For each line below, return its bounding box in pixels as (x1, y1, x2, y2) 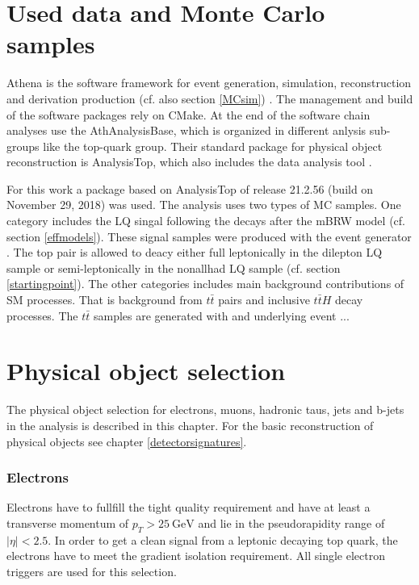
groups (6, 137, 40, 154)
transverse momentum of (6, 514, 129, 531)
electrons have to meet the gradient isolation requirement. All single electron (6, 547, 385, 564)
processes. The (6, 307, 78, 324)
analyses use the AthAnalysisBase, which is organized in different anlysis (6, 122, 367, 139)
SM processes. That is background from (6, 291, 203, 308)
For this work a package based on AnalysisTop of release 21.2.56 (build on (6, 180, 374, 197)
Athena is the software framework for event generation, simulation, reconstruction (6, 74, 412, 91)
